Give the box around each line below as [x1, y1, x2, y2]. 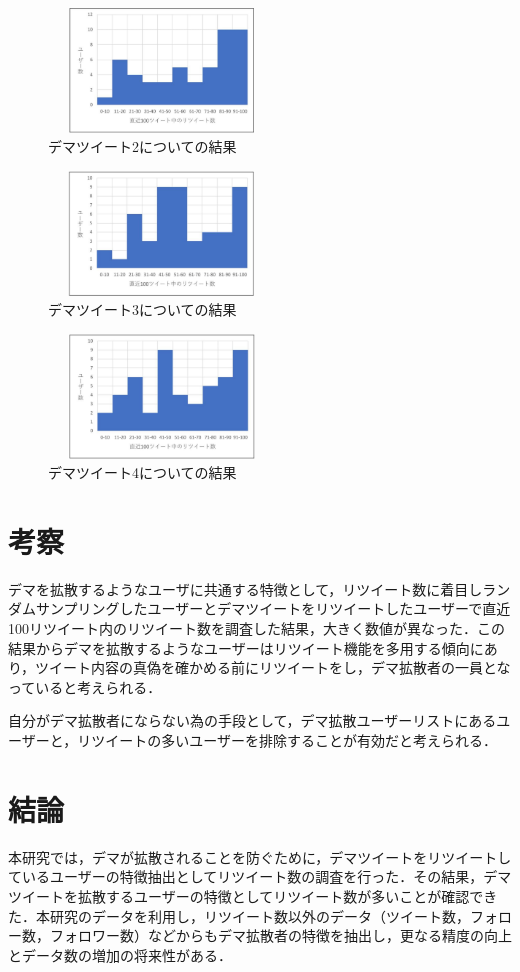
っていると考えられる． [8, 676, 162, 697]
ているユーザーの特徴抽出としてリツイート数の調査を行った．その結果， [8, 866, 484, 887]
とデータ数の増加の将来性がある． [8, 944, 232, 965]
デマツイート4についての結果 [48, 462, 237, 483]
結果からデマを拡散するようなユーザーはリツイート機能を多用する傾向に [8, 637, 484, 658]
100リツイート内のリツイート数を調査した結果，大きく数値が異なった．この [8, 618, 505, 639]
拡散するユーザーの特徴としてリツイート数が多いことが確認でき [77, 885, 498, 906]
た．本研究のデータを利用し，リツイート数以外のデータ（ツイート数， [8, 905, 470, 926]
